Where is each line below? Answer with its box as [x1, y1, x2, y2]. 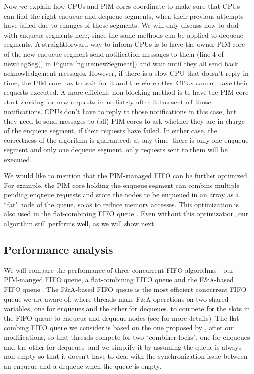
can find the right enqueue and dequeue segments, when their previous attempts [4, 10, 244, 21]
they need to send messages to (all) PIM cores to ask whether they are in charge [4, 116, 245, 126]
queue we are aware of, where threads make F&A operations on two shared [4, 293, 229, 304]
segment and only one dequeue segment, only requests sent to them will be [4, 144, 228, 154]
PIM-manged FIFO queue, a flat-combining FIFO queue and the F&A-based [4, 274, 233, 285]
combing [4, 322, 29, 332]
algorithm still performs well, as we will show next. [4, 218, 156, 229]
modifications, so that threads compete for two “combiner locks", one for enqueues [4, 332, 250, 342]
